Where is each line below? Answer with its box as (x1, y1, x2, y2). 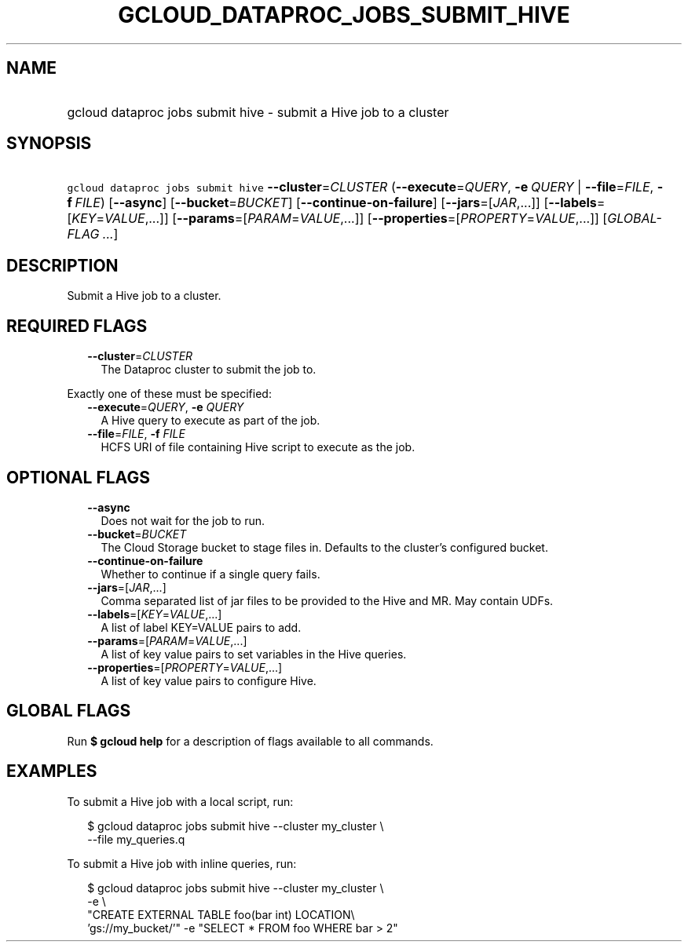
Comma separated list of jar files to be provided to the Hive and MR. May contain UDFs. (101, 593, 554, 607)
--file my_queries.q (87, 832, 185, 846)
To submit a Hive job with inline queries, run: (67, 856, 297, 870)
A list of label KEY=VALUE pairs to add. (101, 620, 302, 634)
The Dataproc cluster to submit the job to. (101, 363, 317, 377)
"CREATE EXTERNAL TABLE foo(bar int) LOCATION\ (87, 907, 355, 921)
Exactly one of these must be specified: (67, 387, 272, 401)
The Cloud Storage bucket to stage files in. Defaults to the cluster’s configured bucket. (101, 540, 548, 554)
